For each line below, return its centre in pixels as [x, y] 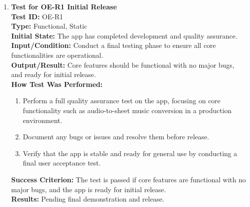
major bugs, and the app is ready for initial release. [89, 189]
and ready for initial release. [53, 74]
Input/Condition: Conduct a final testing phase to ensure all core [113, 45]
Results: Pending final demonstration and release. [88, 199]
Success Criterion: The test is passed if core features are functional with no [128, 179]
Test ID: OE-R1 [37, 16]
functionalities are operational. [57, 55]
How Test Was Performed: [57, 84]
